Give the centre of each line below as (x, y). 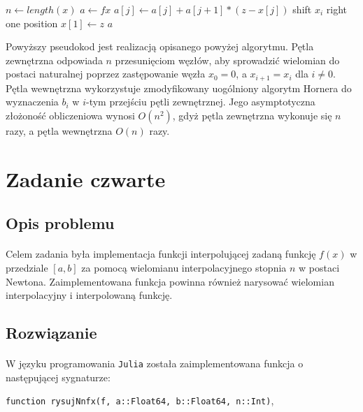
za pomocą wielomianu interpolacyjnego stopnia (184, 267)
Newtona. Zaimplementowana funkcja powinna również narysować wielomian (170, 281)
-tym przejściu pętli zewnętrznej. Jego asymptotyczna (200, 102)
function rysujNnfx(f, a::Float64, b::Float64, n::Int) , (140, 400)
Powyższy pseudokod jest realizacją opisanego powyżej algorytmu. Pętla (160, 46)
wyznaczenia (32, 102)
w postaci (319, 267)
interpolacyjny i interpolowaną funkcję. (89, 295)
